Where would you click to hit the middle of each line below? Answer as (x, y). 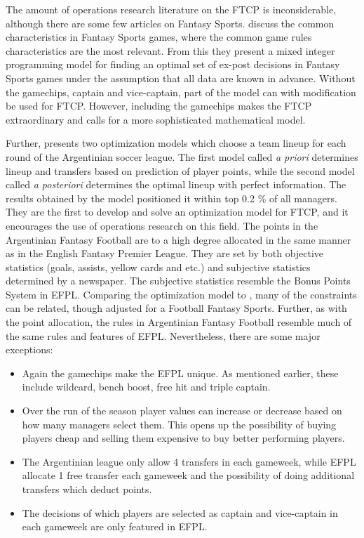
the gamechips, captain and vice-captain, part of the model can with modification (181, 92)
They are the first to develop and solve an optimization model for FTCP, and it (177, 212)
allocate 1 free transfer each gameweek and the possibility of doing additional (188, 475)
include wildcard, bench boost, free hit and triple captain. (146, 387)
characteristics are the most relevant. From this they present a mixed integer (170, 50)
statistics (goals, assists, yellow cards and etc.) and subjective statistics (158, 267)
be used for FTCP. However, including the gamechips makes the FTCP (159, 106)
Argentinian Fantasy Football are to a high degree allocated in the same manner (178, 239)
